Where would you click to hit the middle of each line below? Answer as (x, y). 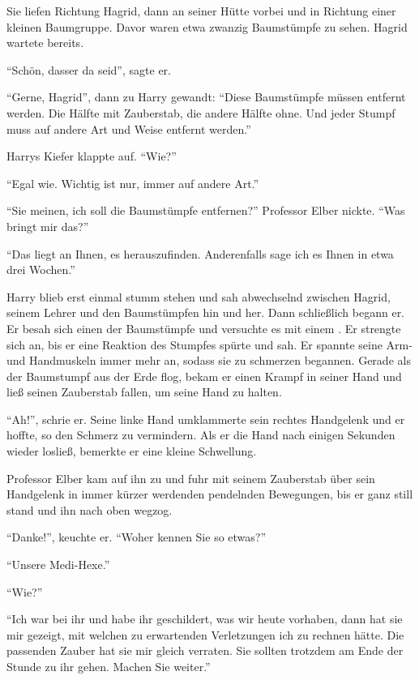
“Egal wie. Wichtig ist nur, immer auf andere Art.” (133, 183)
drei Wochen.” (41, 269)
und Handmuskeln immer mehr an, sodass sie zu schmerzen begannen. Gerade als (209, 360)
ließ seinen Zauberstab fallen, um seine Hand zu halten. (144, 392)
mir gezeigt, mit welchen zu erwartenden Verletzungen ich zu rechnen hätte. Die (205, 634)
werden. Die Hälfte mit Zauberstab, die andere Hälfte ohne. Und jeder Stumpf (201, 112)
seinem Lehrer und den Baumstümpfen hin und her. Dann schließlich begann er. (206, 312)
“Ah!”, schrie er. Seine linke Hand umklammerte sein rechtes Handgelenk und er (206, 419)
